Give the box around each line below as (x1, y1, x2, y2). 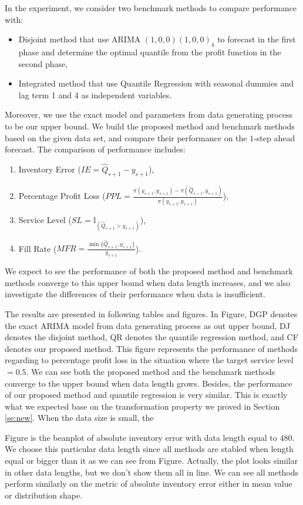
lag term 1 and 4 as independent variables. (18, 88, 172, 101)
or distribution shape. (5, 489, 83, 501)
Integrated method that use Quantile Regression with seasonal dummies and (18, 77, 294, 89)
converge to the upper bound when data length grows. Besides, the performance (5, 377, 292, 389)
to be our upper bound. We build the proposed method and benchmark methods (5, 119, 295, 132)
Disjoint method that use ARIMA (18, 33, 141, 45)
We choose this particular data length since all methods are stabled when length (5, 443, 294, 455)
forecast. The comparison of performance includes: (5, 143, 186, 155)
